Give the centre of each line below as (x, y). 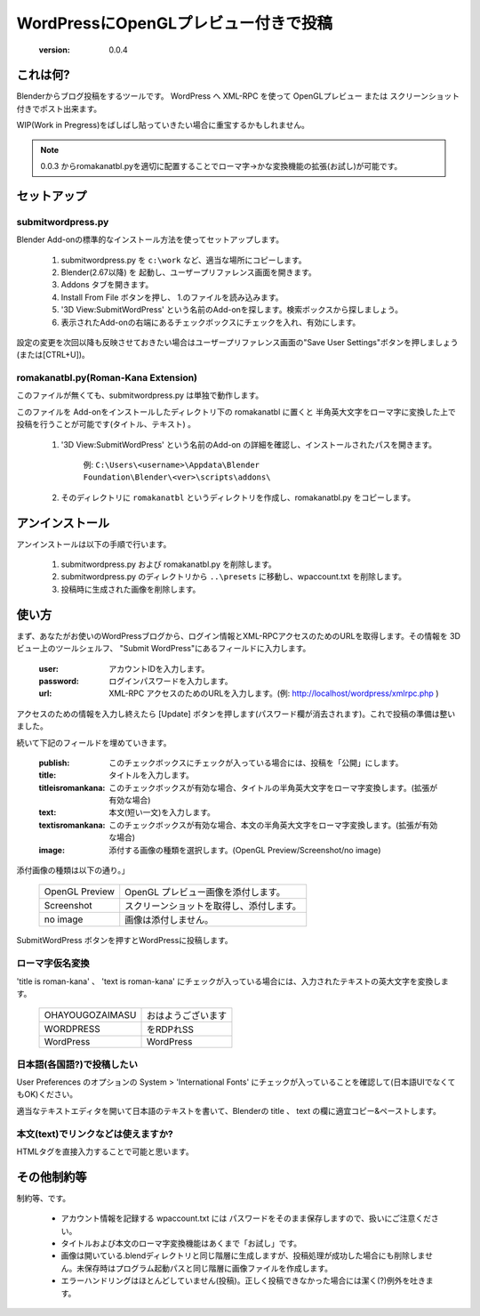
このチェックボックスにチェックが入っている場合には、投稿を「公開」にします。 (256, 763)
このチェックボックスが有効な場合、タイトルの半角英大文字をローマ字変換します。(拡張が (273, 787)
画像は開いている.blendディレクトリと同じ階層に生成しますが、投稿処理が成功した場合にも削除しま (243, 1255)
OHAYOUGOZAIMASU (90, 1015)
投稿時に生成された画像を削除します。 (131, 589)
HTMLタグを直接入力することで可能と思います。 (105, 1151)
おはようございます (186, 1016)
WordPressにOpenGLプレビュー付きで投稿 (175, 23)
